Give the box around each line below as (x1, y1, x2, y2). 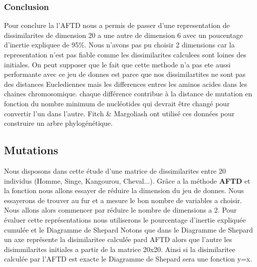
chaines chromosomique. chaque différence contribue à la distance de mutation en (4, 88, 253, 99)
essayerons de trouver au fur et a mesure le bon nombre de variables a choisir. (4, 195, 242, 205)
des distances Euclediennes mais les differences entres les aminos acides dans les (4, 78, 248, 89)
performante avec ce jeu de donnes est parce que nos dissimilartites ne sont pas (4, 69, 246, 79)
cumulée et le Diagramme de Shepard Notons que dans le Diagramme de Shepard (4, 224, 253, 235)
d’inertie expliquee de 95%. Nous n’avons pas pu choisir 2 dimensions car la (4, 39, 235, 50)
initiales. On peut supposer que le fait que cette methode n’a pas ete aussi (4, 59, 231, 69)
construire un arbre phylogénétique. (4, 118, 113, 128)
